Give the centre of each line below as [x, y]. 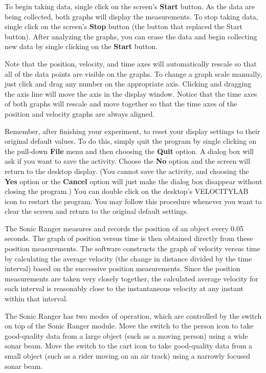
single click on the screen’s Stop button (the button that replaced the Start [124, 26]
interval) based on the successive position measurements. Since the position [123, 268]
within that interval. [36, 299]
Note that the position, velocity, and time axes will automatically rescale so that [131, 63]
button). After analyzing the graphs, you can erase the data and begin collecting [131, 36]
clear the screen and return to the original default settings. [97, 211]
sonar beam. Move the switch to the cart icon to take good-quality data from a [129, 346]
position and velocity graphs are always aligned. [80, 113]
